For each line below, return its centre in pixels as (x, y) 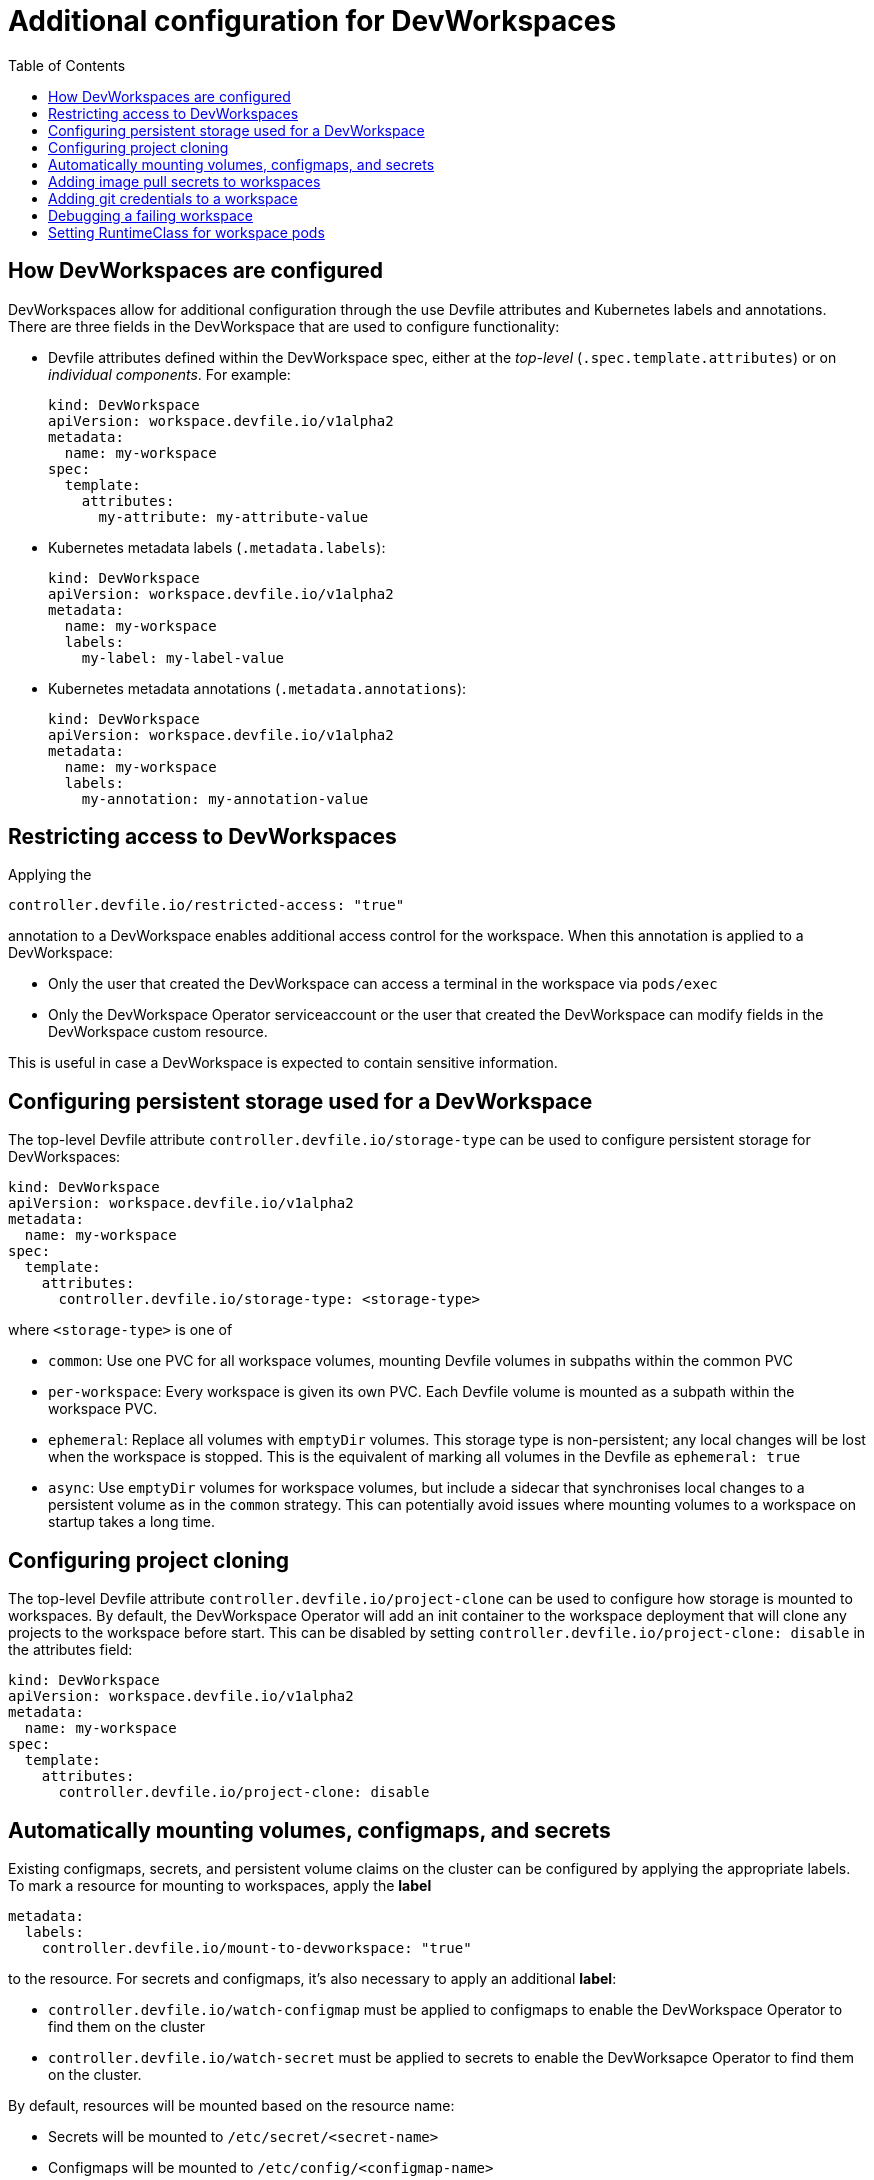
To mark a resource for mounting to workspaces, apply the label (220, 1885)
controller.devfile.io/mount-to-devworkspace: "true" (256, 1947)
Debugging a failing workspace (150, 215)
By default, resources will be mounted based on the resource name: (231, 2105)
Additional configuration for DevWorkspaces (312, 21)
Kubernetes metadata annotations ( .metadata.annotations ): (257, 688)
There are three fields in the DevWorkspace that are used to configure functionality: (284, 326)
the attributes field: (70, 1650)
